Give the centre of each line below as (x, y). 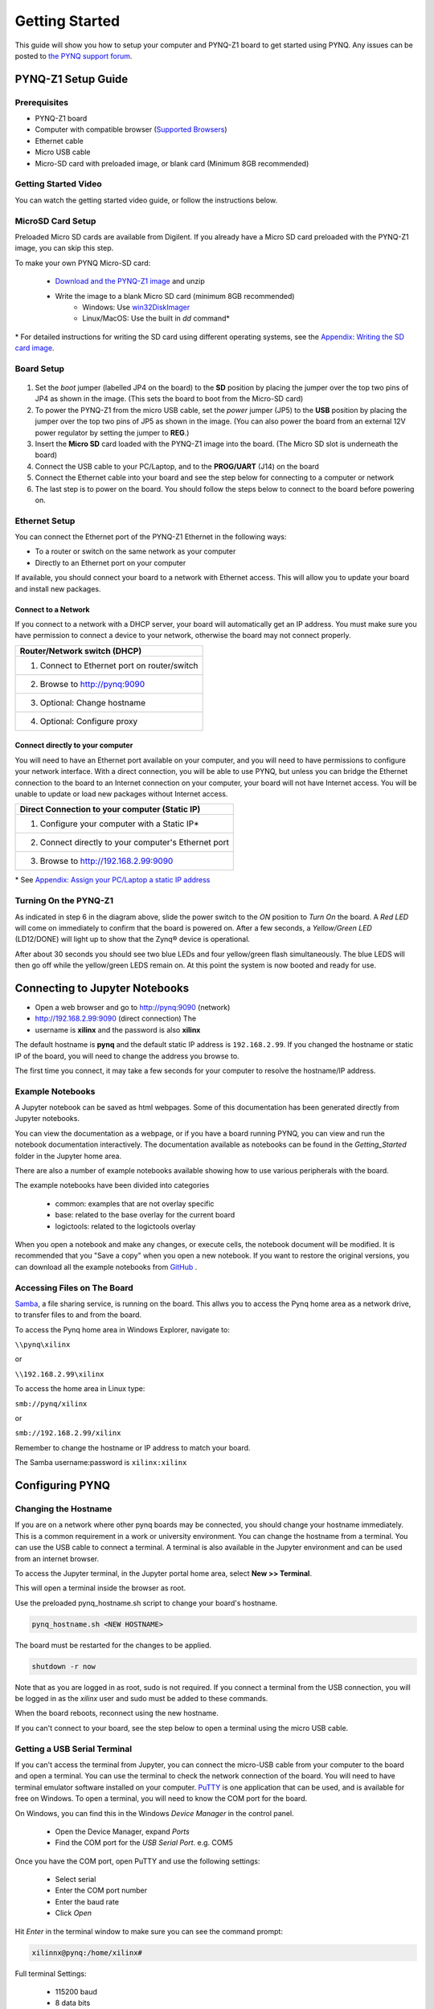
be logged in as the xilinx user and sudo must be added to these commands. (141, 1699)
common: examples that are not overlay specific (135, 1203)
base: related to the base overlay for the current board (145, 1215)
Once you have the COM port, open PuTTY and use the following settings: (137, 1861)
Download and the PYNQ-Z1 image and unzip (130, 281)
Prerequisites (41, 102)
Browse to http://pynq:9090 (92, 684)
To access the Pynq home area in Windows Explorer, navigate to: (123, 1329)
